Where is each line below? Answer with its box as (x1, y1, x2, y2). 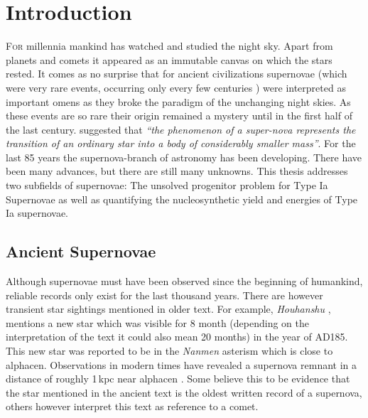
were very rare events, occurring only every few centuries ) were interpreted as (6, 80, 346, 95)
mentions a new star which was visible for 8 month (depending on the (6, 315, 309, 330)
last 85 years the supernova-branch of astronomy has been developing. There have (6, 149, 362, 164)
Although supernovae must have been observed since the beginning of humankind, (6, 274, 363, 289)
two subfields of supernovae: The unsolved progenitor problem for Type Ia (6, 178, 328, 193)
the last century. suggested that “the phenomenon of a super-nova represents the (6, 122, 356, 136)
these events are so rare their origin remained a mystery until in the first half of (6, 108, 352, 123)
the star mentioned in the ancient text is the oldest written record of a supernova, (6, 385, 362, 400)
